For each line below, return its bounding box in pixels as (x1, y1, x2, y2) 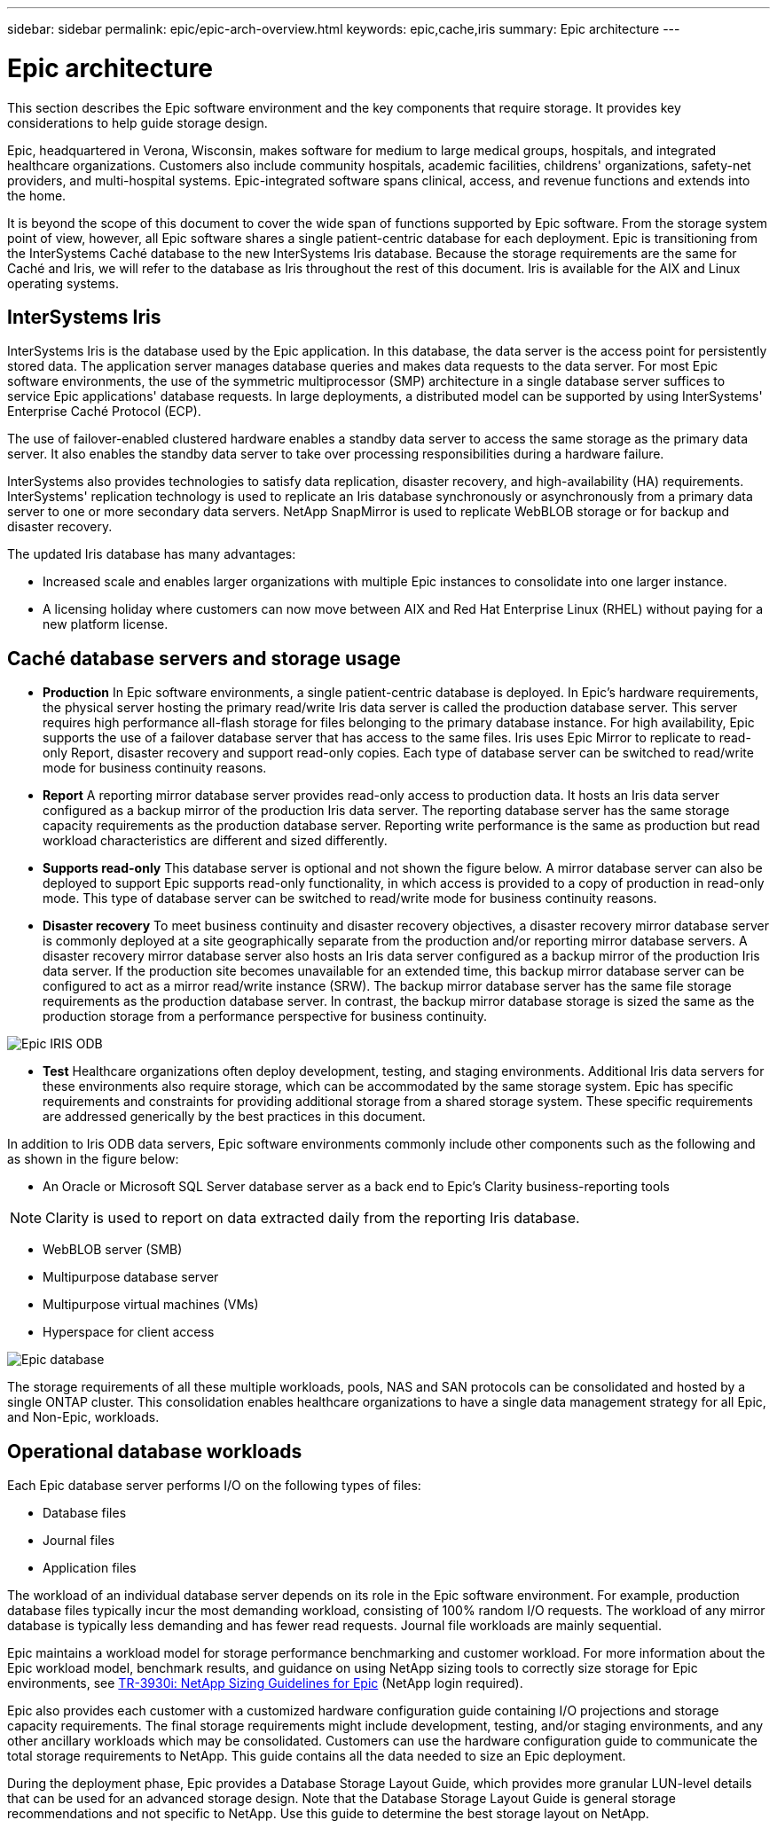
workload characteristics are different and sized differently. (43, 833, 388, 849)
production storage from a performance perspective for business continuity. (43, 1008, 488, 1024)
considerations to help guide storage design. (7, 114, 268, 130)
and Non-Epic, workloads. (7, 1409, 160, 1425)
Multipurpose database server (43, 1269, 219, 1285)
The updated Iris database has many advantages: (7, 546, 296, 562)
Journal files (43, 1533, 115, 1549)
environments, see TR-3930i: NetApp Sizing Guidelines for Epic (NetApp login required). (7, 1675, 523, 1691)
